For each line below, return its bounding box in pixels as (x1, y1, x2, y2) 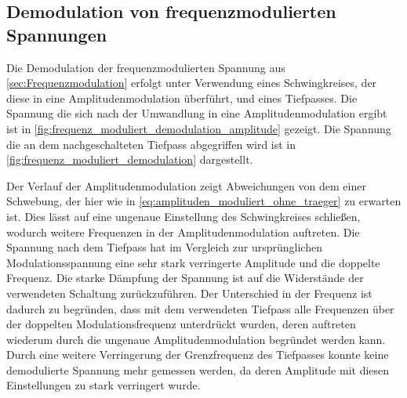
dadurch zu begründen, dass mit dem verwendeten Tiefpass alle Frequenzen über (6, 300, 394, 317)
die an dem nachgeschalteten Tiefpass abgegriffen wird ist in (6, 136, 296, 152)
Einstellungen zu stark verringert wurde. (6, 377, 201, 393)
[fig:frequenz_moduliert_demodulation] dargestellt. (6, 151, 253, 168)
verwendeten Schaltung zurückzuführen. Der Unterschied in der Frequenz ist (6, 284, 372, 301)
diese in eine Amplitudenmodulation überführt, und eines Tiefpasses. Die (6, 89, 358, 106)
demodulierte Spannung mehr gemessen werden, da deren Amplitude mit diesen (6, 361, 390, 378)
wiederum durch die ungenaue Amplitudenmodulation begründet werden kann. (6, 331, 386, 347)
